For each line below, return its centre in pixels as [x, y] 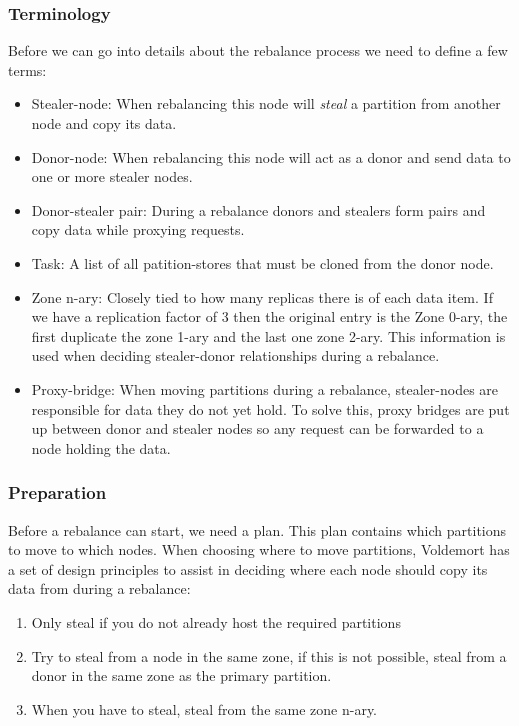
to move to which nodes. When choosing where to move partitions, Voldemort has [259, 549]
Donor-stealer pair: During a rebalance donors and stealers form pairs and [258, 209]
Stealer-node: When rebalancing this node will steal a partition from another [266, 103]
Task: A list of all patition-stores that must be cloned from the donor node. [262, 262]
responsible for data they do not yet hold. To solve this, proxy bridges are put [270, 408]
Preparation [57, 492]
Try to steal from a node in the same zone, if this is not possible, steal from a [269, 655]
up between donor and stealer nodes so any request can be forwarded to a [257, 428]
